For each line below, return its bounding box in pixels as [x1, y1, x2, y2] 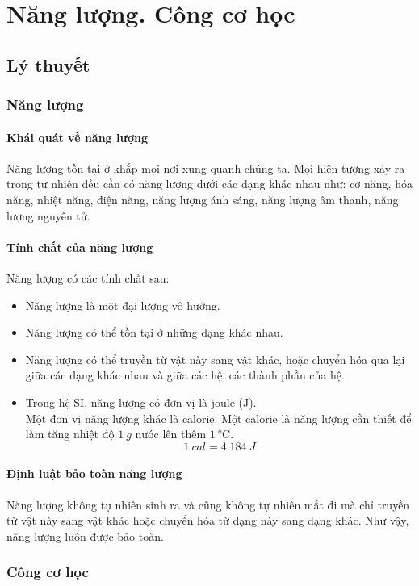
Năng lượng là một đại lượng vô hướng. [25, 296, 220, 313]
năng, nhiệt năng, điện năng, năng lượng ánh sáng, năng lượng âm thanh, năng [6, 190, 399, 207]
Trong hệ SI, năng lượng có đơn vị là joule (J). [25, 393, 257, 410]
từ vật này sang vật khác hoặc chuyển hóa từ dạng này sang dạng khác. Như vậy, [6, 512, 409, 529]
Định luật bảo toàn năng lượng [6, 465, 182, 482]
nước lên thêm [135, 425, 207, 442]
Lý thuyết [6, 52, 90, 77]
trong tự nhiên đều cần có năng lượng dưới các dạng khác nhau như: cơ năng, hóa [6, 175, 413, 192]
